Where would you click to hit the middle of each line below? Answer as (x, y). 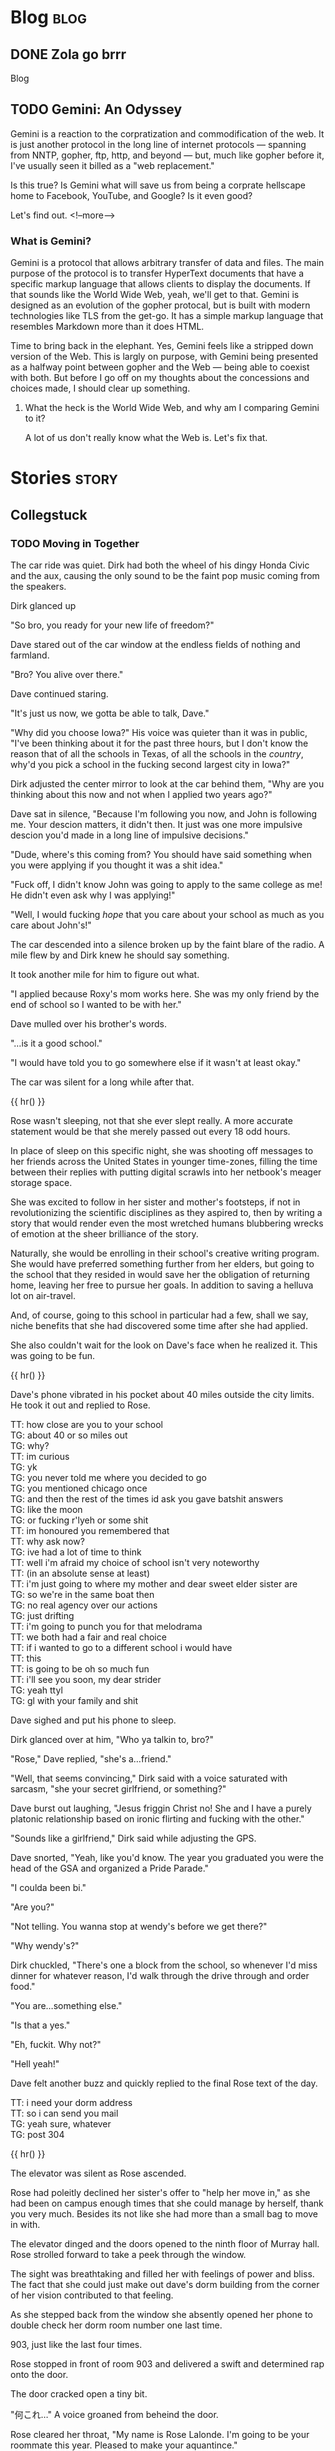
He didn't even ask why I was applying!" (93, 895)
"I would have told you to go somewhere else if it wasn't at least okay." (156, 1062)
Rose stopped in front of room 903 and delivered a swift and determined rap (167, 2363)
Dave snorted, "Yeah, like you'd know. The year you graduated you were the (167, 1857)
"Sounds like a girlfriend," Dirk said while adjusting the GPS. (133, 1838)
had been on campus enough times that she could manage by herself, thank (167, 2203)
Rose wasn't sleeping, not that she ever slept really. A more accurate (151, 1120)
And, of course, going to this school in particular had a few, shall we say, (159, 1315)
